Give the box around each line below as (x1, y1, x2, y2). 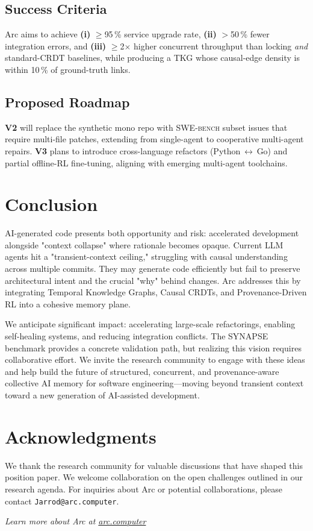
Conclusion (5, 192, 98, 216)
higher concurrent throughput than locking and (134, 39, 308, 52)
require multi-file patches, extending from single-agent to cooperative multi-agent (5, 133, 304, 145)
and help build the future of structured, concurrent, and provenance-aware (5, 365, 279, 377)
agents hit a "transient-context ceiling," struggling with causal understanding (5, 250, 288, 263)
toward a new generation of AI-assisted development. (5, 389, 200, 401)
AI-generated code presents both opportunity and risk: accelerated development (5, 227, 299, 239)
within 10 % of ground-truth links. (5, 63, 131, 75)
